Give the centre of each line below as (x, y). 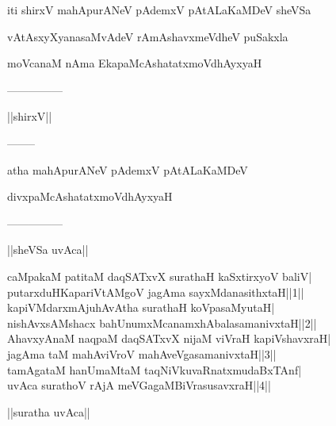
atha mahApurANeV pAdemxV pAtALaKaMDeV (128, 169)
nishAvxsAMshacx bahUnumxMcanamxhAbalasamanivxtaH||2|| (162, 322)
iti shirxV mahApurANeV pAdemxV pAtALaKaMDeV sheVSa (159, 10)
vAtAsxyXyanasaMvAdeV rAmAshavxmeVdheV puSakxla (148, 36)
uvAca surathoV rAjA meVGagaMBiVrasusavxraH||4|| (139, 385)
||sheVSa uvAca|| (48, 249)
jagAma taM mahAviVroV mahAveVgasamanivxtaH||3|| (142, 353)
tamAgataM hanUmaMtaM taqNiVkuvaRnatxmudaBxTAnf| (155, 369)
